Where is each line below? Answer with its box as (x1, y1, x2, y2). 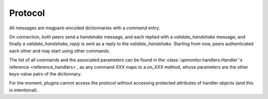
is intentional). (9, 87, 38, 93)
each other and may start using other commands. (9, 48, 110, 54)
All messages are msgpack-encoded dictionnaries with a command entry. (9, 25, 160, 31)
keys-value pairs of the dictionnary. (9, 71, 82, 77)
